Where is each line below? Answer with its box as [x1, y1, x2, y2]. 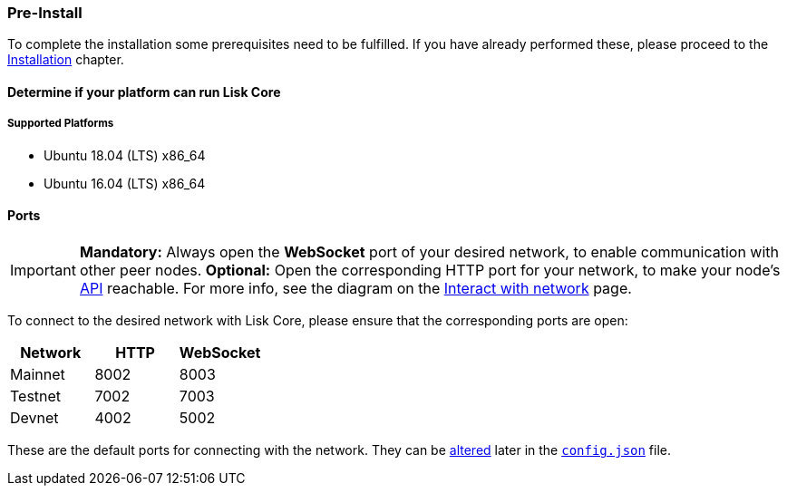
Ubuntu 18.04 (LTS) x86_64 [44, 147, 206, 163]
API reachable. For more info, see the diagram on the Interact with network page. [79, 278, 632, 297]
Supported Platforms [7, 117, 114, 130]
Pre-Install [7, 4, 83, 22]
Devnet [10, 408, 59, 427]
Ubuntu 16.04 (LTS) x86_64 [44, 175, 206, 191]
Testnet [10, 386, 62, 405]
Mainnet [10, 364, 65, 383]
